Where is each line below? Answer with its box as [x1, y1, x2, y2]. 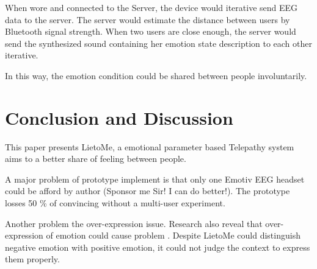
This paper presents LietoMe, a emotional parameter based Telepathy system [5, 140, 294, 153]
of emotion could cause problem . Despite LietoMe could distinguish [46, 229, 301, 242]
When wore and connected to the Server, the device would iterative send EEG [5, 1, 298, 13]
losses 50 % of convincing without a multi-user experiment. [5, 197, 225, 209]
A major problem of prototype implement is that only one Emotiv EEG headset [5, 172, 305, 185]
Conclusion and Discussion [5, 105, 233, 130]
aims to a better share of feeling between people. [5, 152, 186, 165]
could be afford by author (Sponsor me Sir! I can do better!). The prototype [5, 184, 290, 197]
